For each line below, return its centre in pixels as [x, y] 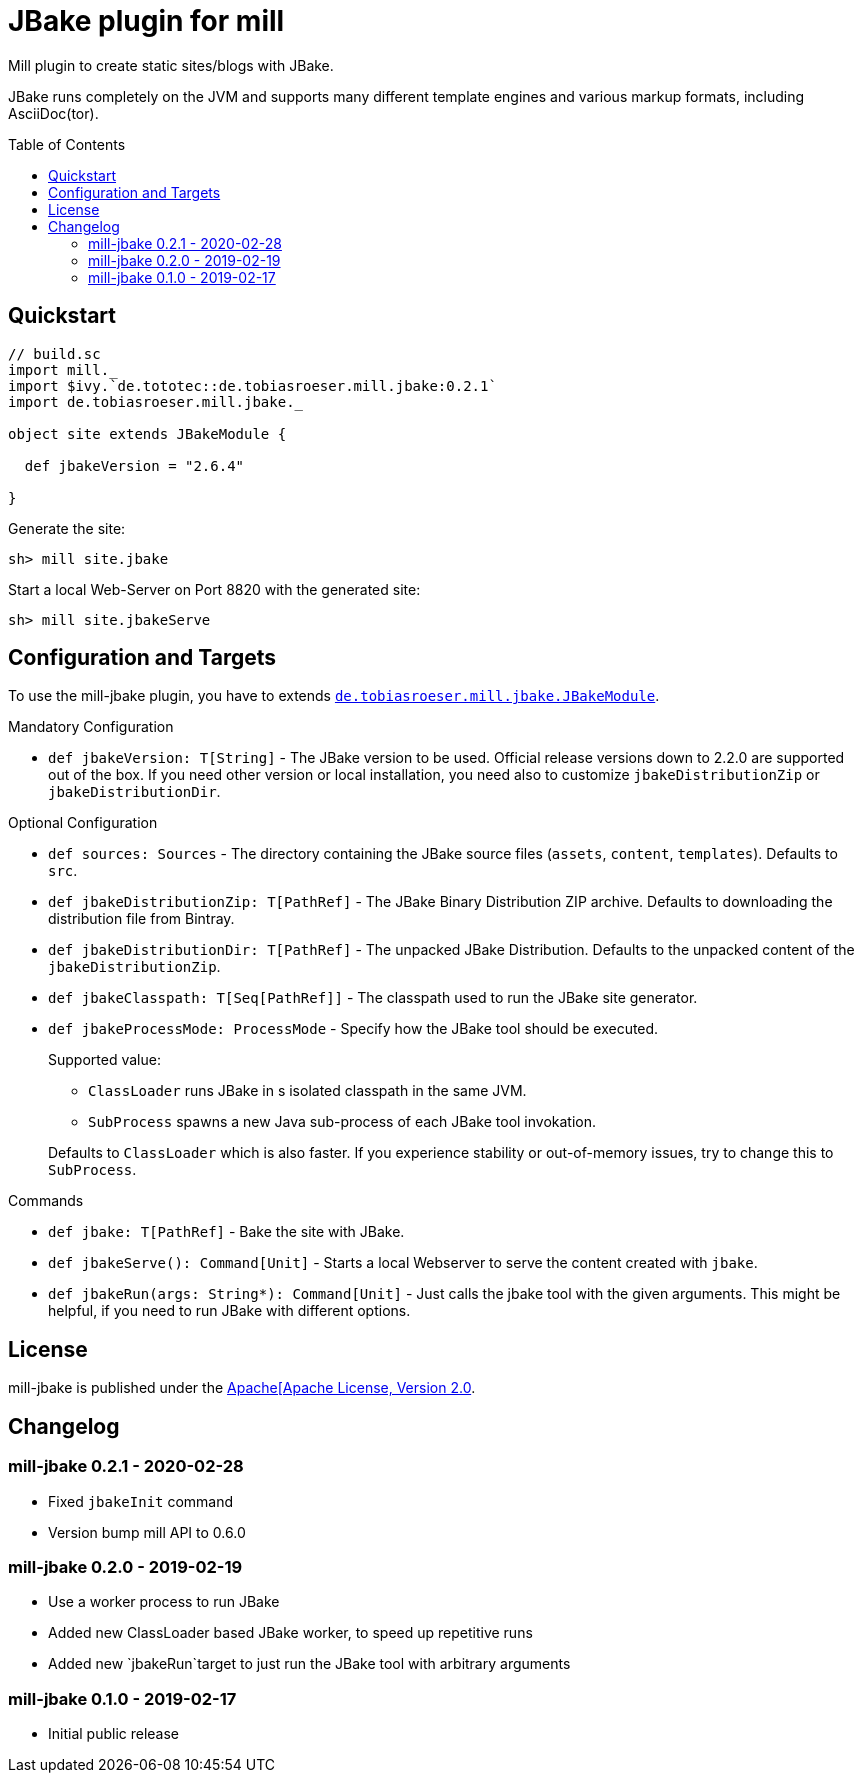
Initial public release [114, 1733]
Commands [46, 1201]
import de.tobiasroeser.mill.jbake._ [156, 401]
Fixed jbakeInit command [141, 1501]
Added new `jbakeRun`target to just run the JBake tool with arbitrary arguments [309, 1664]
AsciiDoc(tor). [53, 113]
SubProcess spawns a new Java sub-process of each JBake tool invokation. [342, 1122]
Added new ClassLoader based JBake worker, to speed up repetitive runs [290, 1633]
